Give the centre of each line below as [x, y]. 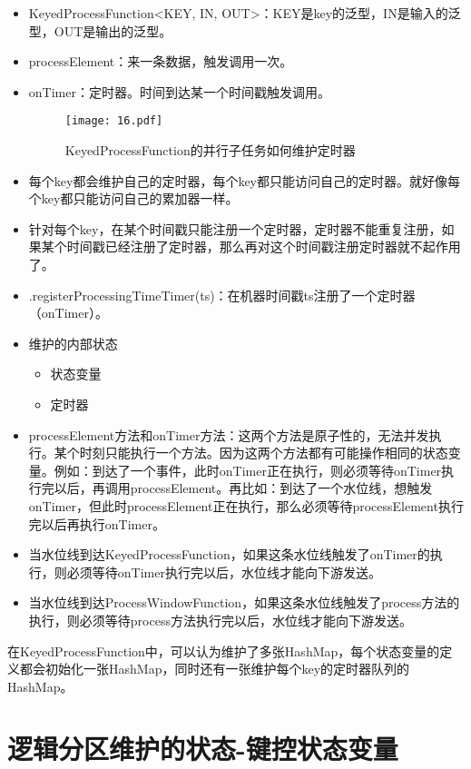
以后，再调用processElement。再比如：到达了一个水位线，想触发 [243, 488]
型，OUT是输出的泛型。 [100, 30]
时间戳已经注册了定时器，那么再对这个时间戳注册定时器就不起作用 [264, 246]
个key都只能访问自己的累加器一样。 [133, 198]
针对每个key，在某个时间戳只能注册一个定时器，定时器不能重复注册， [235, 228]
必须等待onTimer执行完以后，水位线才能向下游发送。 [224, 572]
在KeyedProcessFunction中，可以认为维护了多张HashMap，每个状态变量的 [224, 651]
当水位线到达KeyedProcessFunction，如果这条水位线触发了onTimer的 [229, 554]
